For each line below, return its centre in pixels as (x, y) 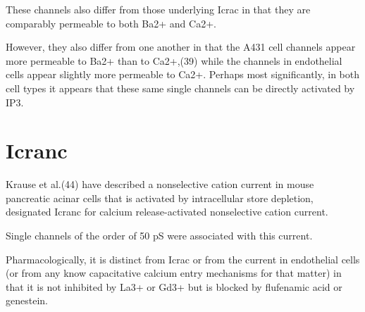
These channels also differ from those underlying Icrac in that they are (158, 9)
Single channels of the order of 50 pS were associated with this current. (159, 236)
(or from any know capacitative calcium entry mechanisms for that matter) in (174, 273)
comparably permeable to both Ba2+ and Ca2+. (111, 23)
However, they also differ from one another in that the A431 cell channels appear (181, 47)
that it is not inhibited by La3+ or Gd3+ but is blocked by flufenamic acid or (174, 286)
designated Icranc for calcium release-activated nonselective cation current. (167, 212)
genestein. (27, 300)
